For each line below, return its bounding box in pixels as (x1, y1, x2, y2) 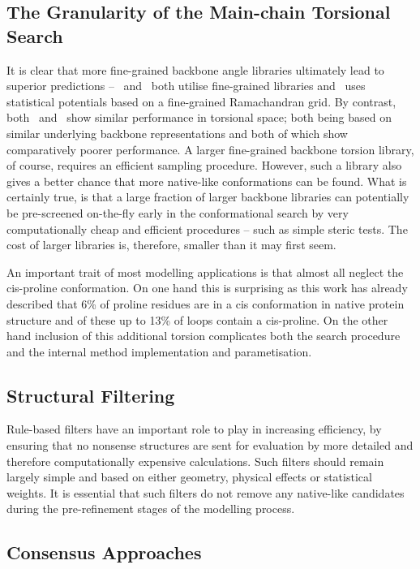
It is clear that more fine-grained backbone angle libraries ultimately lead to (6, 61, 384, 78)
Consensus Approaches (6, 540, 202, 565)
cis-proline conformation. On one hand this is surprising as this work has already (6, 279, 408, 296)
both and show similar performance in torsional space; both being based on (6, 109, 392, 126)
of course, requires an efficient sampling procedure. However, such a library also (6, 157, 402, 174)
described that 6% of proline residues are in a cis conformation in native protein (6, 295, 405, 312)
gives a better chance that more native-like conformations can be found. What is (6, 172, 407, 189)
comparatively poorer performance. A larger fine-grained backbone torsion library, (6, 140, 414, 157)
